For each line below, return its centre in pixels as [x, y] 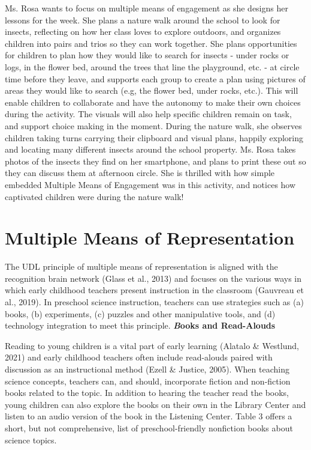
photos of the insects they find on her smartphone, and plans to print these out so [155, 161]
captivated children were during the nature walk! [94, 196]
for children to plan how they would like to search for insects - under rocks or [147, 55]
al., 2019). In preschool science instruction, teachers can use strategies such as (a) [154, 302]
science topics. [31, 439]
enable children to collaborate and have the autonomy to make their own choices [153, 102]
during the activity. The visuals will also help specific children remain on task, [148, 114]
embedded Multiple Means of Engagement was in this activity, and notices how [150, 184]
